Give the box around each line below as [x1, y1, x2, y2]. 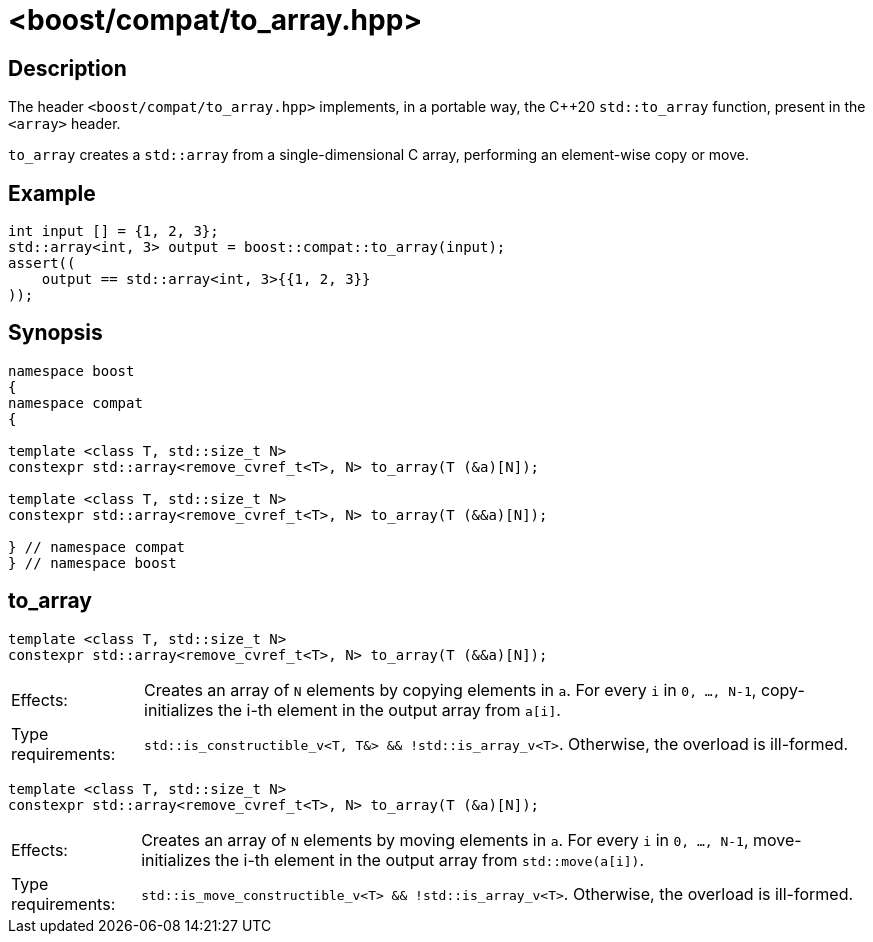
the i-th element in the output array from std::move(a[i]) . [215, 849, 645, 870]
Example [8, 180, 96, 206]
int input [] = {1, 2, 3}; [8, 223, 219, 240]
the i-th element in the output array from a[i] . [217, 699, 561, 720]
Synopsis [8, 320, 103, 346]
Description [8, 55, 127, 81]
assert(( [8, 255, 76, 272]
